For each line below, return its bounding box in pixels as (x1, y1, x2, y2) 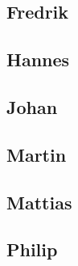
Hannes (6, 47, 70, 72)
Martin (6, 141, 67, 167)
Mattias (6, 189, 72, 214)
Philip (6, 237, 58, 262)
